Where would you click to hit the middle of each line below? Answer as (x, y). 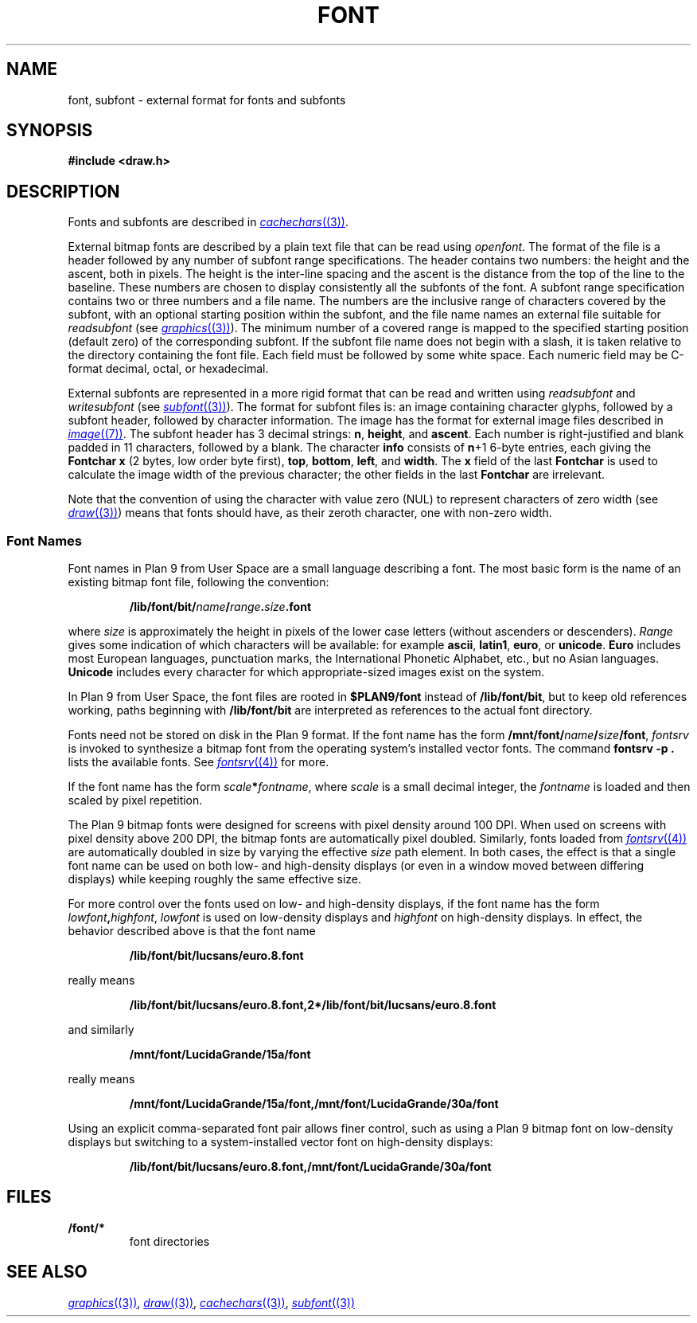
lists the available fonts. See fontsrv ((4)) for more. (199, 762)
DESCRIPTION (63, 191)
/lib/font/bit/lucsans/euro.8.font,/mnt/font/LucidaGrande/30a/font (310, 1167)
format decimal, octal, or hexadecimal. (168, 369)
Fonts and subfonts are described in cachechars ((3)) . (208, 222)
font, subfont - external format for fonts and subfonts (207, 100)
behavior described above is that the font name (192, 931)
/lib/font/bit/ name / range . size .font (220, 607)
